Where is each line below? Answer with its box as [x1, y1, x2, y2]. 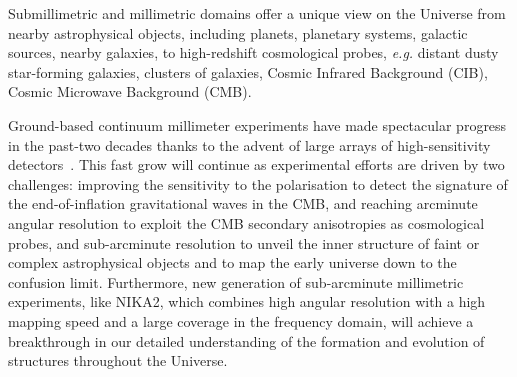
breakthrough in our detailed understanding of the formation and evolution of [8, 330, 485, 351]
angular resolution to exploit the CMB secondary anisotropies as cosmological [8, 212, 485, 233]
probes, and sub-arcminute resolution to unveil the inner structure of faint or [8, 232, 480, 253]
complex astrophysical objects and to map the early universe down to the [8, 252, 457, 273]
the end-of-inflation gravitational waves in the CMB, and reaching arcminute [8, 193, 478, 214]
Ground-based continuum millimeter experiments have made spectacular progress [8, 114, 507, 135]
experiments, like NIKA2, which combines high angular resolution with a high [8, 291, 486, 312]
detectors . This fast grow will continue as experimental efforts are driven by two [8, 154, 505, 175]
